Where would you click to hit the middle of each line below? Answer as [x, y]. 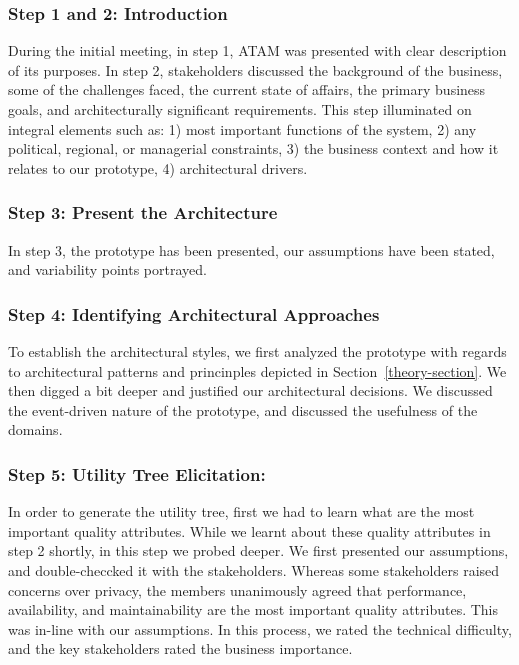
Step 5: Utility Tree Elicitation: [137, 473]
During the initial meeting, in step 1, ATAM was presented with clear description [257, 50]
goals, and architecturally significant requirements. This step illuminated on [240, 109]
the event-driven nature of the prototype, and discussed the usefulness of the [243, 409]
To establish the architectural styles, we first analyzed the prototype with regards [257, 351]
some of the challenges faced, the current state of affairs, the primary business [247, 89]
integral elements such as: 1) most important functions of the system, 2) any [242, 128]
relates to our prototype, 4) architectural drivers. [158, 167]
